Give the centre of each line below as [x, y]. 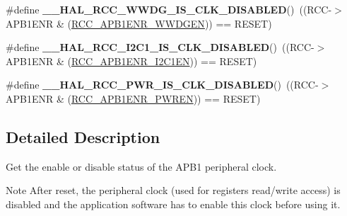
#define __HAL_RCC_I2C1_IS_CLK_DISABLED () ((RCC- [160, 47]
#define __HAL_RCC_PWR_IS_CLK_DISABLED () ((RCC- [162, 85]
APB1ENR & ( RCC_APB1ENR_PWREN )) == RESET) [133, 98]
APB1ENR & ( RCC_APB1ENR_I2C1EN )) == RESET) [131, 61]
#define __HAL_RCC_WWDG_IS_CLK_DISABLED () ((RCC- [169, 9]
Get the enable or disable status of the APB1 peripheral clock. [141, 166]
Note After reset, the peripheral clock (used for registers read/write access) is [173, 190]
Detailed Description [83, 136]
